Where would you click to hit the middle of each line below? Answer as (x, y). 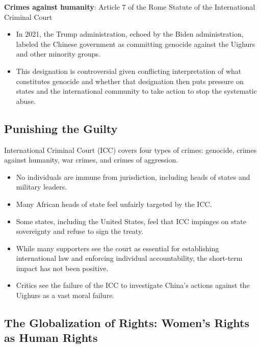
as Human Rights (51, 338)
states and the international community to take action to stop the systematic (136, 91)
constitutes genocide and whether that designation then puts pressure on (130, 81)
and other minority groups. (58, 54)
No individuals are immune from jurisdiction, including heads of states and (133, 177)
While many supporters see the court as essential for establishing (118, 248)
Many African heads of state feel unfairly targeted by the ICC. (114, 204)
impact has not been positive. (62, 268)
